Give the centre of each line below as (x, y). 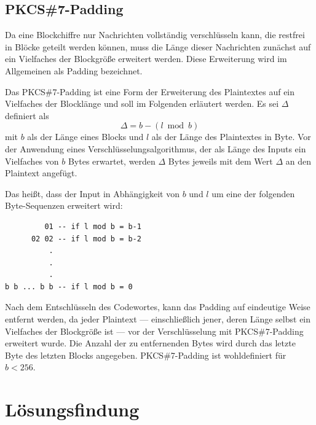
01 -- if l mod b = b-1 (93, 226)
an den (298, 161)
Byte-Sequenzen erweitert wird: (64, 205)
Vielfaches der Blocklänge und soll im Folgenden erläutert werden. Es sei (142, 103)
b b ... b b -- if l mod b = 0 (69, 287)
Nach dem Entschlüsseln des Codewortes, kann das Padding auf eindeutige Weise (158, 307)
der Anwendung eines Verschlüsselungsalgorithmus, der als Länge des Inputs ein (156, 148)
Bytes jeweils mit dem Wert (220, 161)
